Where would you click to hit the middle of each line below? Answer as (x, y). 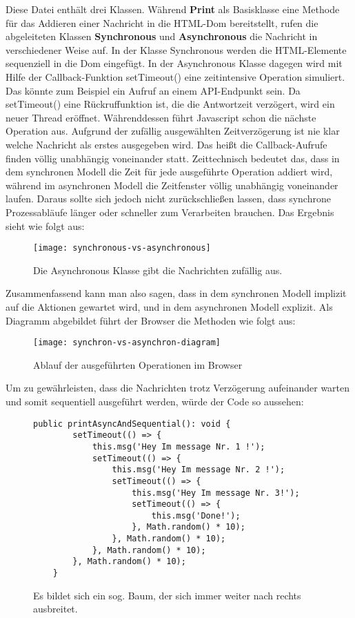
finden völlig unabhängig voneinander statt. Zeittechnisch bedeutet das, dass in (173, 158)
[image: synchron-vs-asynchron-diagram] (127, 343)
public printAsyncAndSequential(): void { (132, 424)
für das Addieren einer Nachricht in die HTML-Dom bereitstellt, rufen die (162, 22)
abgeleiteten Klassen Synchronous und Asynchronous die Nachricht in (162, 36)
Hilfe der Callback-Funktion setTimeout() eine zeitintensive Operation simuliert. (175, 76)
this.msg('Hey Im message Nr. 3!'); (216, 493)
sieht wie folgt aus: (45, 225)
